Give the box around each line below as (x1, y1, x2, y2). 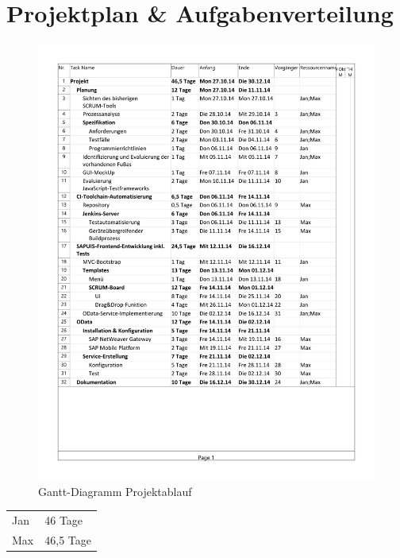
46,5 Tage (44, 531, 91, 548)
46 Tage (44, 511, 83, 528)
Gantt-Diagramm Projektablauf (38, 482, 192, 499)
